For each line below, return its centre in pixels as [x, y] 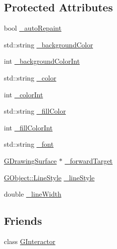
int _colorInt [24, 94]
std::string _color [30, 77]
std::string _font [29, 144]
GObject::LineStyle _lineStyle [49, 177]
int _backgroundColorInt [42, 61]
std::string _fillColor [35, 111]
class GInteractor [30, 241]
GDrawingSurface [30, 160]
